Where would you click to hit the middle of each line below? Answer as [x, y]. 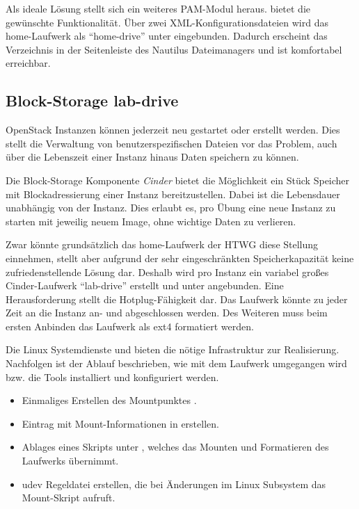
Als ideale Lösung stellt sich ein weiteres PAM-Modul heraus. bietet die [158, 8]
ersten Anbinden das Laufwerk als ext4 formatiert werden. [130, 326]
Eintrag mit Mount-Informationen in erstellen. [120, 423]
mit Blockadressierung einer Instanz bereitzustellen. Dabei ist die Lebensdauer [173, 194]
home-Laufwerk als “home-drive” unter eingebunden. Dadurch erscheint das [167, 36]
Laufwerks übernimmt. [70, 461]
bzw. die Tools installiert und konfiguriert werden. [112, 377]
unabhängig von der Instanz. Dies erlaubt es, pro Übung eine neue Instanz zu [171, 208]
